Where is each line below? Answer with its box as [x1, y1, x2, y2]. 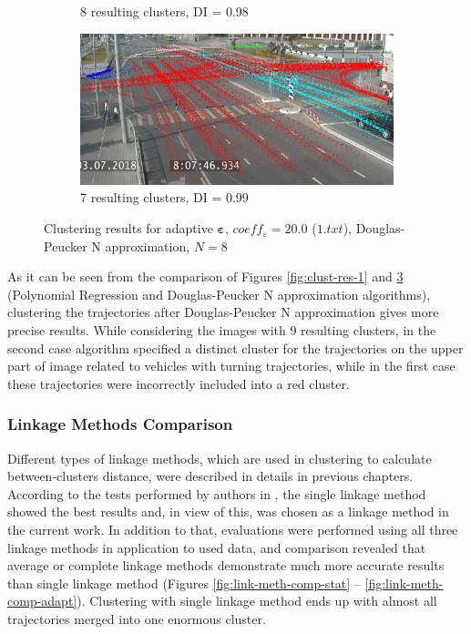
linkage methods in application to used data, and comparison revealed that [7, 537, 426, 557]
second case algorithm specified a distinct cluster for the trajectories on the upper [7, 338, 464, 357]
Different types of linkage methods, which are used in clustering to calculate [7, 448, 432, 467]
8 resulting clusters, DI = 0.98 [80, 2, 249, 20]
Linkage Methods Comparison [7, 413, 233, 435]
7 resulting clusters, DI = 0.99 [80, 188, 249, 207]
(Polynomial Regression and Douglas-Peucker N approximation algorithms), [7, 284, 431, 303]
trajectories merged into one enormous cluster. [7, 608, 266, 628]
